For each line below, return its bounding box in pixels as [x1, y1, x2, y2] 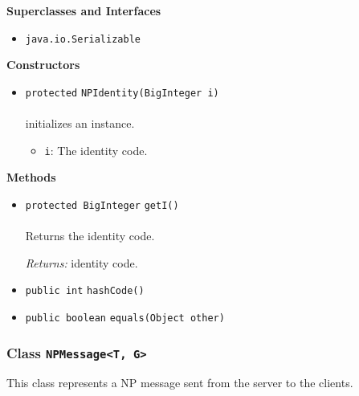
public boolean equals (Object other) [25, 312, 225, 325]
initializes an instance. [25, 115, 135, 132]
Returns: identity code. [25, 254, 138, 271]
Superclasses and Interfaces [6, 2, 161, 18]
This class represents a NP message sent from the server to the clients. [6, 374, 353, 391]
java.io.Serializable [25, 33, 141, 45]
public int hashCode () [25, 285, 145, 297]
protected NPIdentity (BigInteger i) [25, 87, 219, 99]
